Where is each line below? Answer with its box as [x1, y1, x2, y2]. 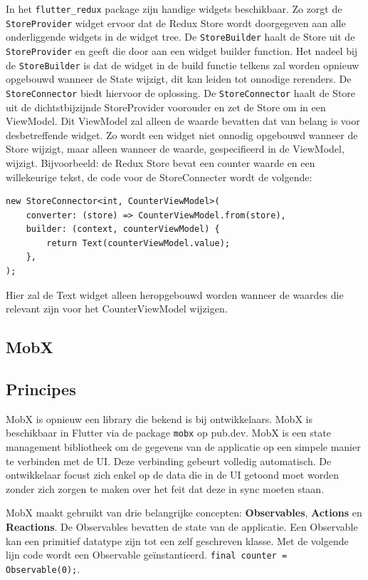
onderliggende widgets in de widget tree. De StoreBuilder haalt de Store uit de [6, 29, 355, 44]
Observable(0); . [6, 561, 80, 576]
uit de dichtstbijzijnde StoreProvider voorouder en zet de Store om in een [6, 99, 326, 114]
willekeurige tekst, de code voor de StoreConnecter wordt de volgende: [6, 169, 312, 184]
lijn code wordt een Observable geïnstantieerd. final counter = [6, 547, 288, 562]
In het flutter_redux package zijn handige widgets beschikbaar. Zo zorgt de [6, 1, 342, 16]
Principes [6, 378, 76, 400]
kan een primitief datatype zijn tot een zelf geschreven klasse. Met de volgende [6, 533, 349, 548]
